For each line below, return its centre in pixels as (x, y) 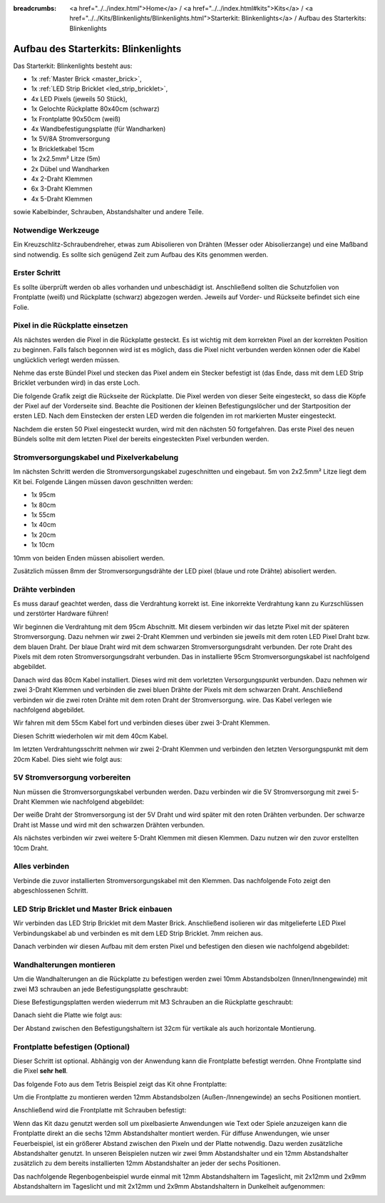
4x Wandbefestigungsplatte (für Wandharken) (98, 129)
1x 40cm (43, 525)
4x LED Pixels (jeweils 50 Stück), (79, 99)
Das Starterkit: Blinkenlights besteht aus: (73, 66)
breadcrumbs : (35, 8)
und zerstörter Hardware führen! (61, 613)
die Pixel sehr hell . (40, 1071)
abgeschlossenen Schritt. (51, 891)
